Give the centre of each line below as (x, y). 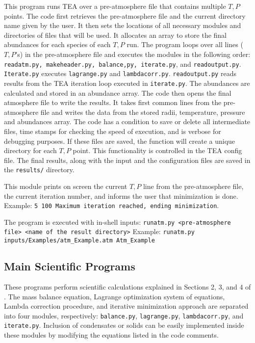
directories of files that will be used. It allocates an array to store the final (115, 35)
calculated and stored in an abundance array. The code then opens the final (118, 92)
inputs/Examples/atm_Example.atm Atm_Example (79, 241)
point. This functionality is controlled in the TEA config (157, 150)
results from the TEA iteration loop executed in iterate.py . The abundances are (127, 83)
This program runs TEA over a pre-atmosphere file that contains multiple (115, 6)
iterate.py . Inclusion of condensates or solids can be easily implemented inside (124, 325)
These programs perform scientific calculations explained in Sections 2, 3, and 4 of (127, 286)
